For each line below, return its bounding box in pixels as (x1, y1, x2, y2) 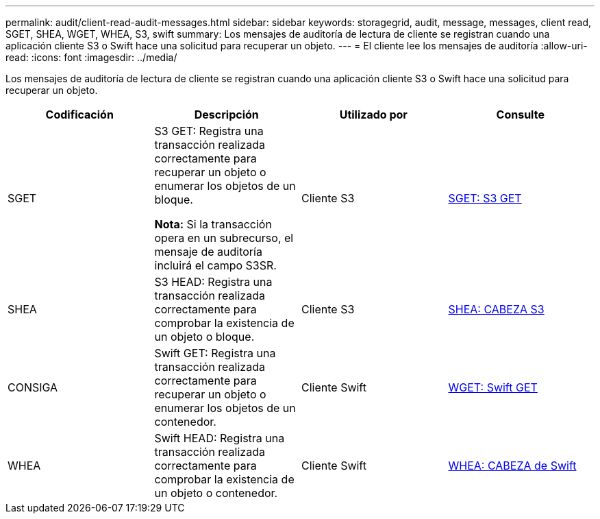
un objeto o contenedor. (154, 486, 278, 500)
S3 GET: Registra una (154, 124, 264, 138)
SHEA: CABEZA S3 (448, 302, 545, 316)
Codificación (45, 108, 114, 121)
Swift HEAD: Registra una (154, 431, 285, 445)
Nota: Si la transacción (154, 217, 272, 231)
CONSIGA (8, 381, 58, 394)
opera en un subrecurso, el (154, 231, 294, 245)
